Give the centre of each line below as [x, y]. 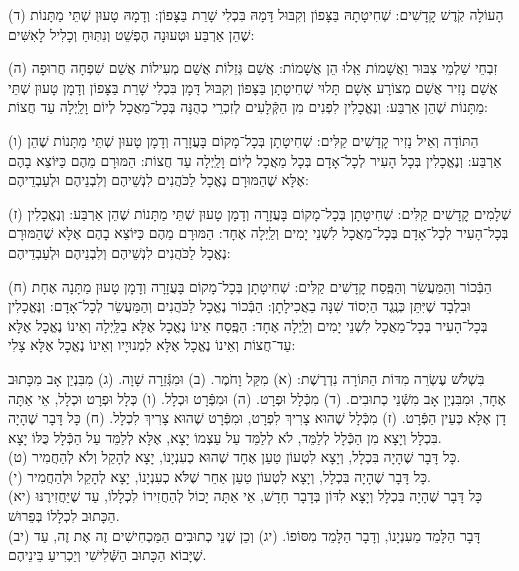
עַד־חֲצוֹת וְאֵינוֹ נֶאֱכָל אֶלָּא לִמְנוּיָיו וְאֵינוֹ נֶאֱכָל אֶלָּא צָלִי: [152, 344]
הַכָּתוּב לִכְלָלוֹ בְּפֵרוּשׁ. [64, 515]
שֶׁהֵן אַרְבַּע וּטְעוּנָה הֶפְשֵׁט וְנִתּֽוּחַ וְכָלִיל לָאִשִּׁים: [131, 33]
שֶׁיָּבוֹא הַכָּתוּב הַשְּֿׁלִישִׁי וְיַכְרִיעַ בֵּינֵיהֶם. [107, 554]
